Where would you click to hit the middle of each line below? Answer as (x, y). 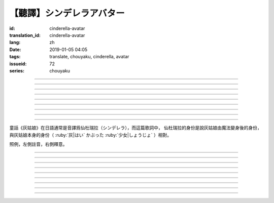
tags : (15, 57)
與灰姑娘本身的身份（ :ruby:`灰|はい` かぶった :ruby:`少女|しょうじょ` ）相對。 (91, 135)
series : (17, 70)
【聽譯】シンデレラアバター (67, 13)
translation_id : (25, 35)
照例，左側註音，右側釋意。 (38, 144)
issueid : (18, 64)
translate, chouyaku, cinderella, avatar (89, 57)
